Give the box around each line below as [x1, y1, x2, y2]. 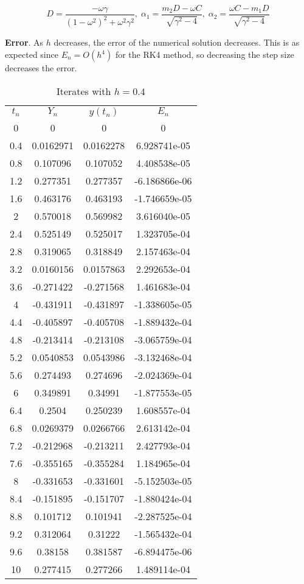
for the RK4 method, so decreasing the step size [115, 48, 294, 60]
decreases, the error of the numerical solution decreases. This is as [54, 36, 300, 49]
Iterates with [56, 83, 111, 98]
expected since [5, 48, 58, 60]
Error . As [5, 36, 44, 49]
